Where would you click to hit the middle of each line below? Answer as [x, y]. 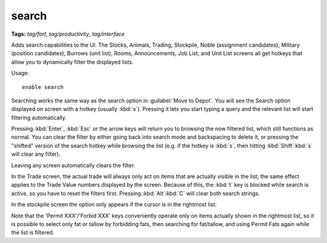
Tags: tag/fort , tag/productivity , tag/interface [68, 34]
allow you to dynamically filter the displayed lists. [72, 62]
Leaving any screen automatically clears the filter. [73, 165]
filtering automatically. [39, 118]
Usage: [20, 73]
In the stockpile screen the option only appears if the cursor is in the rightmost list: [114, 205]
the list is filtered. [33, 233]
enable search [43, 87]
